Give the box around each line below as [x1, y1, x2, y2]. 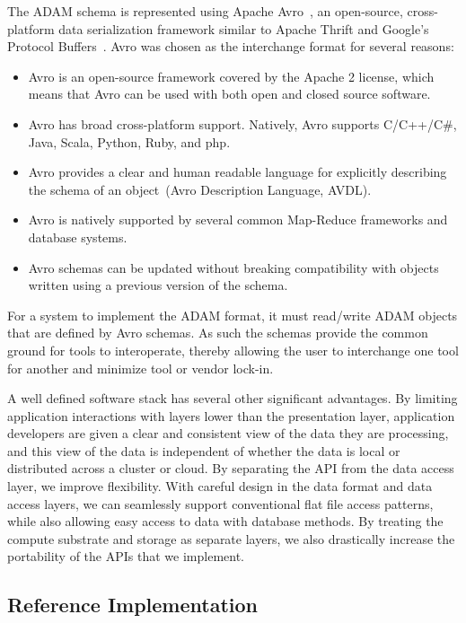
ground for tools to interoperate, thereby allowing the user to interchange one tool [7, 340, 459, 359]
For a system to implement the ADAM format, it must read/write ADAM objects [7, 305, 458, 324]
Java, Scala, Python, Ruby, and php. [28, 132, 231, 151]
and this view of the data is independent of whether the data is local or [7, 441, 400, 460]
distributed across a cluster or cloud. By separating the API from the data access [7, 459, 454, 478]
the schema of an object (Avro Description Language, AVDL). [28, 180, 372, 198]
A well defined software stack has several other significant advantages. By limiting [7, 389, 458, 408]
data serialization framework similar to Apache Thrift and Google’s [58, 19, 429, 38]
